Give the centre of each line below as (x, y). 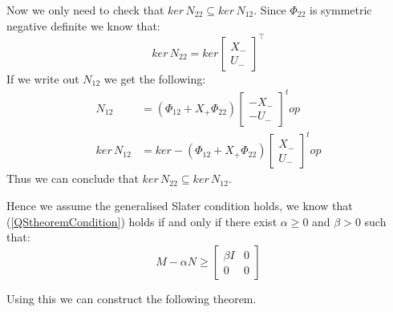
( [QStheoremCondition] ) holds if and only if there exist (142, 221)
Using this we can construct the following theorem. (132, 298)
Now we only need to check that (85, 10)
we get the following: (155, 78)
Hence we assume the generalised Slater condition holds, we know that (180, 205)
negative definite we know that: (83, 25)
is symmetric (340, 10)
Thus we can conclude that (73, 178)
